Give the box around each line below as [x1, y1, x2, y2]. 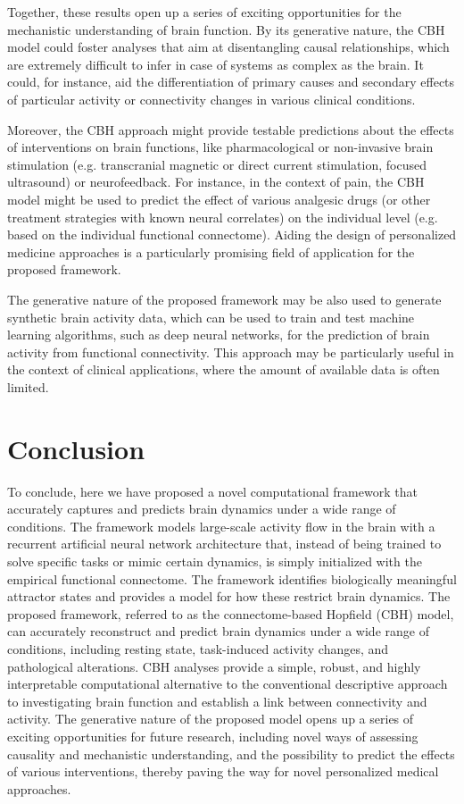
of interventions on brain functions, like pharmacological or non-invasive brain [7, 138, 434, 156]
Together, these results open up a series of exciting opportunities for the [7, 3, 402, 21]
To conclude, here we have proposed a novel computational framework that [7, 482, 418, 500]
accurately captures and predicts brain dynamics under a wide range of [7, 499, 396, 518]
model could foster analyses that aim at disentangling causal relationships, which [7, 38, 450, 56]
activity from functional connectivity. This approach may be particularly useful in [7, 342, 454, 361]
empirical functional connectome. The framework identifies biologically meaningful [7, 569, 457, 588]
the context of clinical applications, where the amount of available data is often [7, 360, 440, 379]
